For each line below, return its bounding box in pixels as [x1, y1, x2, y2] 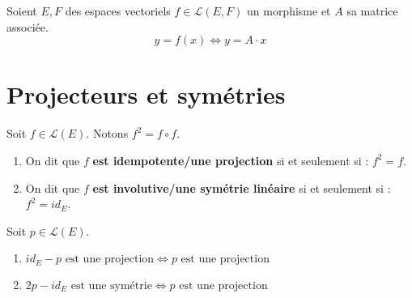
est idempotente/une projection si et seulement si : [92, 151, 369, 168]
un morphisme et [246, 2, 331, 19]
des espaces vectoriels [65, 2, 171, 19]
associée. [6, 18, 49, 35]
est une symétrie [70, 279, 152, 292]
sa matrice [346, 2, 398, 19]
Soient [6, 2, 37, 19]
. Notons [86, 125, 129, 142]
